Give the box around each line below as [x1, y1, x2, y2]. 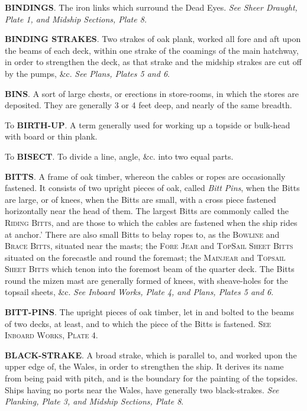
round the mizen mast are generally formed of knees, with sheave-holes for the [5, 274, 288, 286]
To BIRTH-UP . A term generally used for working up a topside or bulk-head [5, 118, 290, 131]
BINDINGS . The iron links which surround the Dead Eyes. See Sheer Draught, [5, 1, 298, 13]
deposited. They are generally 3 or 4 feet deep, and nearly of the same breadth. [5, 99, 292, 111]
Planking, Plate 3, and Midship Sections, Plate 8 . [5, 395, 184, 407]
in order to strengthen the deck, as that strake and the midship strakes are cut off [5, 56, 302, 68]
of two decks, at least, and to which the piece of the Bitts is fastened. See [5, 317, 272, 329]
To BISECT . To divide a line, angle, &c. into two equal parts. [5, 150, 234, 162]
